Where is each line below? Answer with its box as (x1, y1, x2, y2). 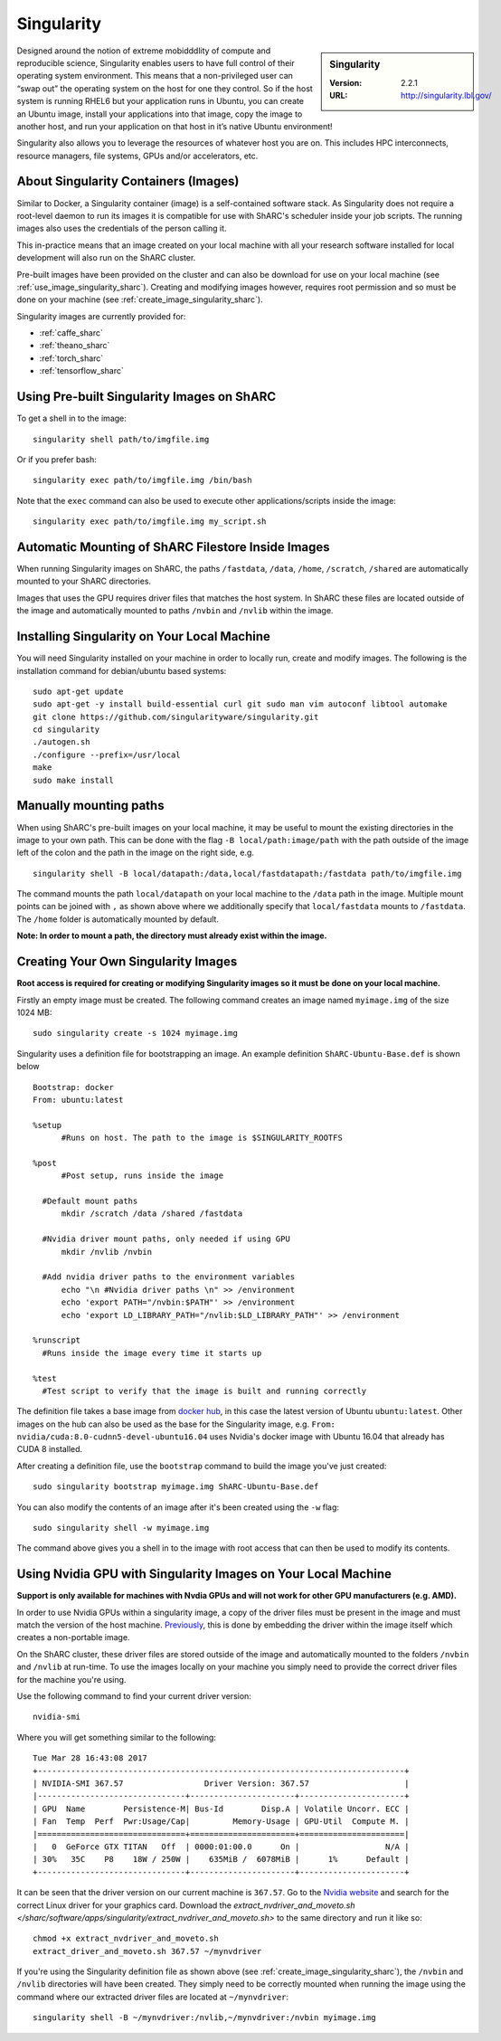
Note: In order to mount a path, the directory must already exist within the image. (16, 930, 327, 941)
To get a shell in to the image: (16, 413, 127, 424)
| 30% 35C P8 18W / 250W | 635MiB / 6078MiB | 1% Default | (33, 1855, 410, 1865)
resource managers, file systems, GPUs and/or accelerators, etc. (16, 150, 259, 161)
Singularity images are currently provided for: (16, 310, 186, 321)
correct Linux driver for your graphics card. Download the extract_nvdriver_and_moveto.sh (16, 1900, 355, 1911)
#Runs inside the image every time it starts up (42, 1348, 262, 1358)
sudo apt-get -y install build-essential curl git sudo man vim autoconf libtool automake (33, 699, 448, 709)
